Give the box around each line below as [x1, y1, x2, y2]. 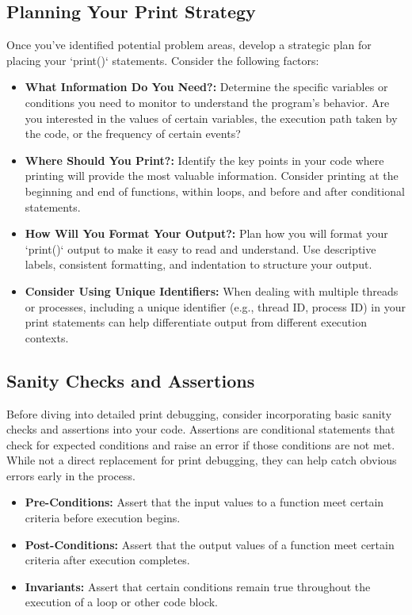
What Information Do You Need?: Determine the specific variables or [25, 78, 388, 95]
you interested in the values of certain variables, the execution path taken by [25, 109, 398, 126]
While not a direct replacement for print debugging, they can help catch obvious [6, 452, 397, 468]
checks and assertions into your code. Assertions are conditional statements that [6, 421, 395, 437]
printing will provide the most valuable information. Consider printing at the [25, 167, 399, 184]
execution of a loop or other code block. [25, 594, 218, 610]
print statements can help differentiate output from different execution [25, 314, 367, 330]
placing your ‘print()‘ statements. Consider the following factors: [6, 52, 319, 68]
